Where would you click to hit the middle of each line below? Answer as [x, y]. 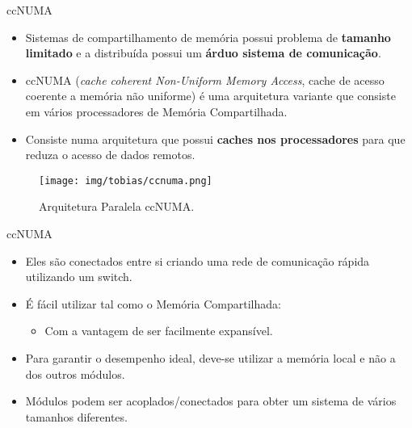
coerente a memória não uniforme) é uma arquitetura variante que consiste [210, 96]
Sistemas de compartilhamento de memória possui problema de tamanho [208, 37]
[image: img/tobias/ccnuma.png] [126, 180]
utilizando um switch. [79, 277]
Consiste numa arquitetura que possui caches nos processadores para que [215, 138]
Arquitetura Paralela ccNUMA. [117, 206]
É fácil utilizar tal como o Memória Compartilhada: [153, 303]
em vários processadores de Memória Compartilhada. [156, 111]
